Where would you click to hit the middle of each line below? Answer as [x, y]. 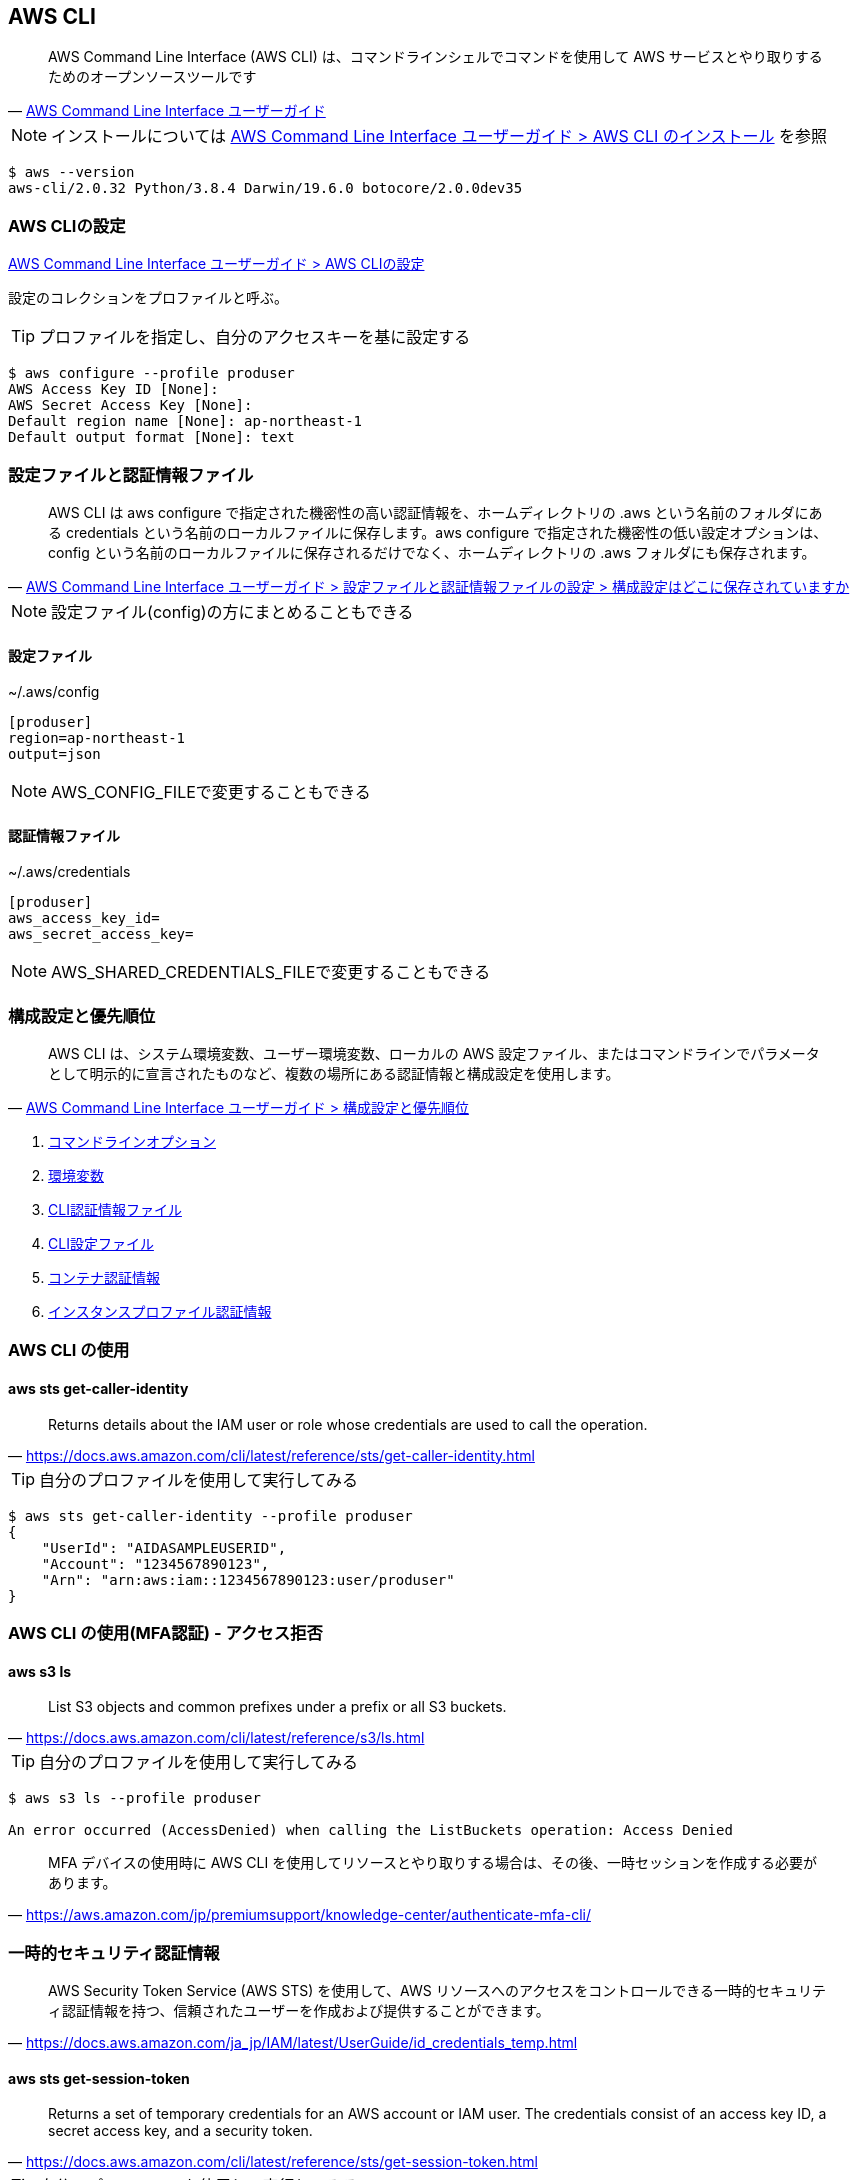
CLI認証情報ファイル [115, 1210]
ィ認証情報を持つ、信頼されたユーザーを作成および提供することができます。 [299, 2011]
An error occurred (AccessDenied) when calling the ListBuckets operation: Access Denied [370, 1830]
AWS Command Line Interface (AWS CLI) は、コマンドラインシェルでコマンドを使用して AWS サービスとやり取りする [435, 57]
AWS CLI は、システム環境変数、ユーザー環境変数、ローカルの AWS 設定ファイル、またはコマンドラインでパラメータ [434, 1054]
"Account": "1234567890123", [155, 1563]
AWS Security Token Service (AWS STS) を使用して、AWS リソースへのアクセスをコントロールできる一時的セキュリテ [437, 1991]
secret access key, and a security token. [180, 2131]
